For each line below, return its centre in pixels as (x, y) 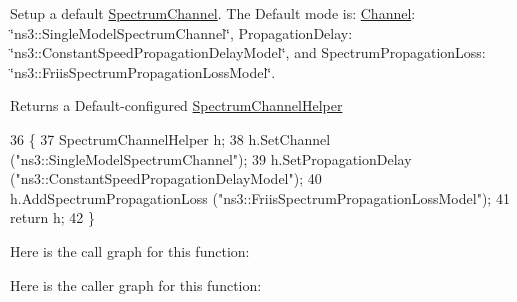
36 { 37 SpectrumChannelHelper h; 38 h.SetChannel (170, 138)
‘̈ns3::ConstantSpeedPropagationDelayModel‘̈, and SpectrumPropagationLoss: (248, 52)
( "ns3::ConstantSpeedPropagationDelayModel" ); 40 (166, 178)
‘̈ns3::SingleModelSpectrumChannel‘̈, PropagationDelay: (181, 32)
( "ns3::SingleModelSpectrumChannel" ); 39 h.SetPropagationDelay (211, 158)
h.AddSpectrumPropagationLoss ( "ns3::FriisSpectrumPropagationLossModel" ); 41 (260, 197)
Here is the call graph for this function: (130, 250)
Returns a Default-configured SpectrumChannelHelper (176, 105)
